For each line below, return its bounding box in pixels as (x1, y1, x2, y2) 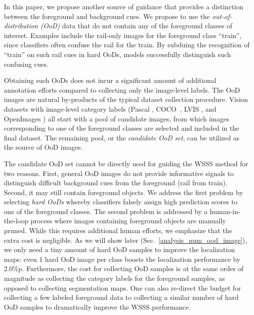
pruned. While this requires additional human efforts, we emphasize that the (4, 225, 233, 236)
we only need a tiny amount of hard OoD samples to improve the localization (4, 244, 235, 255)
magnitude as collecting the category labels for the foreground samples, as (4, 273, 225, 283)
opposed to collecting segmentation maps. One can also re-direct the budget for (4, 282, 241, 293)
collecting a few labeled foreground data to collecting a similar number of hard (4, 292, 239, 302)
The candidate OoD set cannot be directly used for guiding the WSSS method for (4, 158, 249, 168)
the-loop (4, 216, 29, 226)
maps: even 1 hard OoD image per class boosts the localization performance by (4, 254, 240, 264)
